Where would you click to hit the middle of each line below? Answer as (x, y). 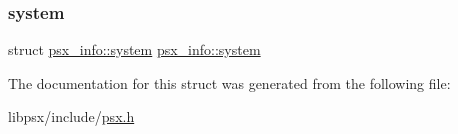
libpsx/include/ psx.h (71, 116)
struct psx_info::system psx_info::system (134, 49)
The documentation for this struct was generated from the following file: (229, 82)
